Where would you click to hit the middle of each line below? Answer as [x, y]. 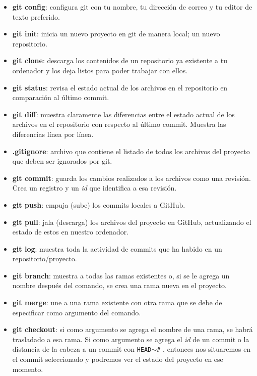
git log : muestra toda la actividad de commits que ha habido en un [117, 248]
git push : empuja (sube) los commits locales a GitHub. [99, 204]
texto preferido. [36, 16]
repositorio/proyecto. [45, 258]
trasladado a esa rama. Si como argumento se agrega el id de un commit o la [131, 339]
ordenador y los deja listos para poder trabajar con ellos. [100, 70]
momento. [28, 369]
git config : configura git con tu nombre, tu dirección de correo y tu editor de [132, 7]
